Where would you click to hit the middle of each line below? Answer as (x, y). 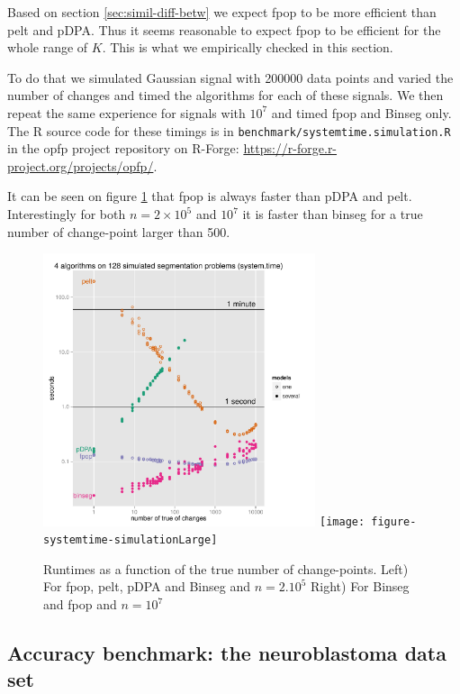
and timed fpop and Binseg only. (361, 112)
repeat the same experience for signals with (126, 112)
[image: (343, 522)
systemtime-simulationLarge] (131, 540)
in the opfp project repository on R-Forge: (123, 148)
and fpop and (80, 604)
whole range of (48, 47)
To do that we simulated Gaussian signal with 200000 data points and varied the (230, 77)
